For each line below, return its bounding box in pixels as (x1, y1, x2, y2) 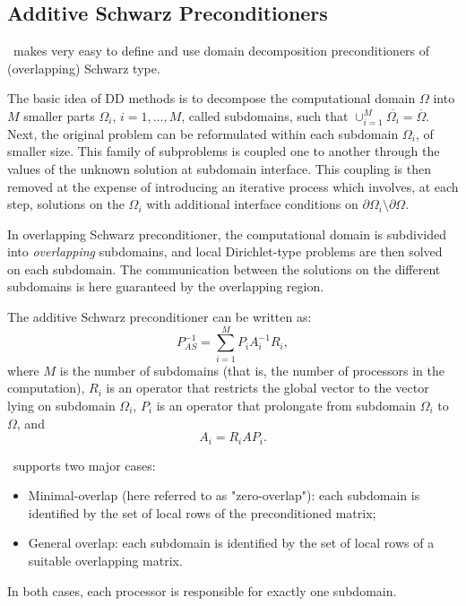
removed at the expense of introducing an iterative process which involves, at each (7, 177, 459, 195)
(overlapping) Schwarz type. (7, 58, 160, 77)
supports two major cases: (13, 455, 156, 474)
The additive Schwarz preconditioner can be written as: (7, 307, 312, 326)
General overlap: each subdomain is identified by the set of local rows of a (28, 533, 435, 552)
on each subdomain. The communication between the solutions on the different (7, 259, 441, 278)
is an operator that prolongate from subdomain (156, 395, 417, 414)
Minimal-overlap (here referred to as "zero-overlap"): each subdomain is (28, 486, 420, 505)
